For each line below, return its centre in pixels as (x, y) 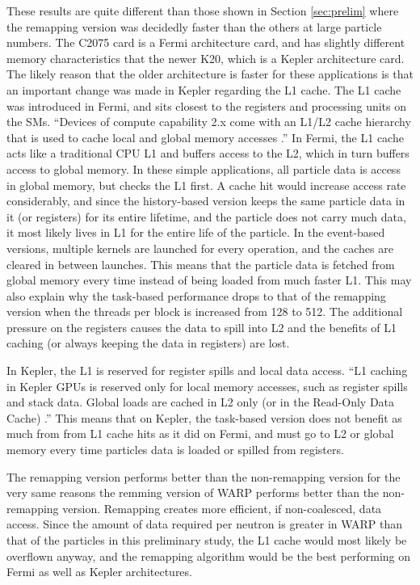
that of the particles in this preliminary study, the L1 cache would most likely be (207, 540)
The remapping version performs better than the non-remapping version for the (204, 476)
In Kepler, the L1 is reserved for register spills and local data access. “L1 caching (207, 370)
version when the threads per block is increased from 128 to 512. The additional (205, 311)
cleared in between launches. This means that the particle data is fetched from (201, 264)
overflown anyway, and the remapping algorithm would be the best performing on (209, 556)
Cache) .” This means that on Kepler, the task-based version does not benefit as (204, 417)
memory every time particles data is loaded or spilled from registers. (175, 450)
